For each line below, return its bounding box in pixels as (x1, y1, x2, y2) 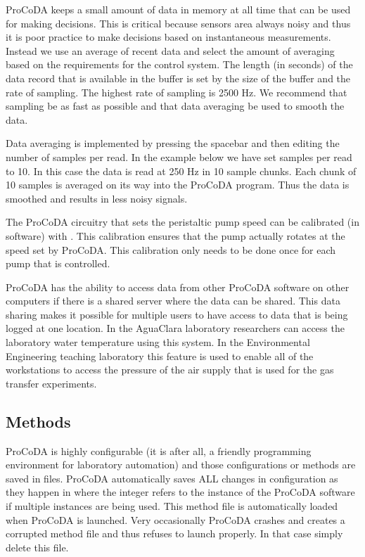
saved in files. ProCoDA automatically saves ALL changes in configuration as (6, 470, 338, 485)
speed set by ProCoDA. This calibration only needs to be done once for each (6, 242, 336, 257)
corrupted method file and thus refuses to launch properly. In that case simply (6, 526, 343, 541)
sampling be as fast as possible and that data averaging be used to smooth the (6, 98, 345, 113)
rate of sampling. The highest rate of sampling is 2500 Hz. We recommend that (6, 84, 347, 99)
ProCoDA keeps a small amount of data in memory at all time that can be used (6, 2, 351, 16)
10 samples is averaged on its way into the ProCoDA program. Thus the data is (6, 177, 350, 192)
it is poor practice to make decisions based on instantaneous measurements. (6, 30, 331, 44)
